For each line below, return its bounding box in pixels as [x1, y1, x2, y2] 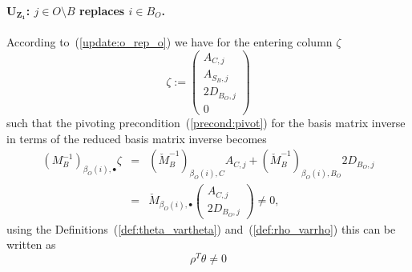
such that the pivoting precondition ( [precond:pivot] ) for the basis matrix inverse [6, 114, 406, 131]
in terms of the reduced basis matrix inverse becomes [6, 130, 267, 146]
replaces [79, 2, 125, 18]
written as [6, 236, 56, 253]
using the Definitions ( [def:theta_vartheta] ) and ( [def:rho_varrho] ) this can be [6, 220, 396, 237]
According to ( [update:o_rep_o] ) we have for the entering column [6, 34, 333, 50]
